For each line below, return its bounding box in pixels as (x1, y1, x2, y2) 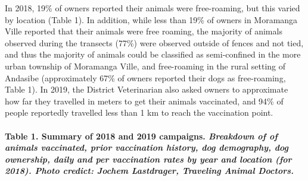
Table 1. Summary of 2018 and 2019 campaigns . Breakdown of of (5, 129, 278, 142)
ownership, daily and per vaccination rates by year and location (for (5, 153, 292, 165)
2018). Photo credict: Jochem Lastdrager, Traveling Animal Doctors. (5, 164, 294, 177)
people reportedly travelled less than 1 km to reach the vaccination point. (5, 106, 273, 119)
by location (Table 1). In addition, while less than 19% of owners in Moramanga (5, 13, 298, 26)
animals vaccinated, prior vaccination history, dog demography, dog (5, 141, 288, 154)
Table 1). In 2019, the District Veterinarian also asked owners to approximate (5, 83, 288, 96)
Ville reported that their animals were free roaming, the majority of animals (5, 25, 282, 37)
